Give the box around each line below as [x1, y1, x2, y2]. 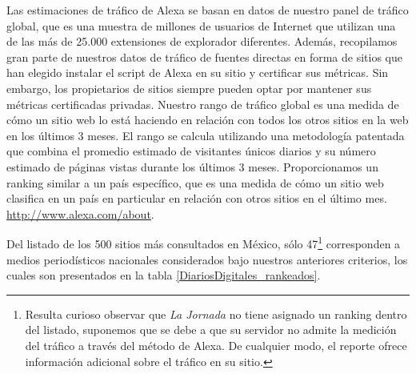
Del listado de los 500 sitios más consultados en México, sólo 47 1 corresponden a [6, 233, 401, 251]
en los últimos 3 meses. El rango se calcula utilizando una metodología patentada [6, 127, 405, 143]
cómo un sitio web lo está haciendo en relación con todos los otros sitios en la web [6, 111, 409, 128]
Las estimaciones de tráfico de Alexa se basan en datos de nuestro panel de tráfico [6, 2, 409, 18]
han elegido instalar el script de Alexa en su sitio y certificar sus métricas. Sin [6, 64, 389, 81]
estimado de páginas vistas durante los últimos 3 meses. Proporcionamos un [6, 158, 378, 175]
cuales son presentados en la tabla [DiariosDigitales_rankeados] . [6, 267, 321, 284]
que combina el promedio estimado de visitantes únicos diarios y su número [6, 143, 376, 159]
